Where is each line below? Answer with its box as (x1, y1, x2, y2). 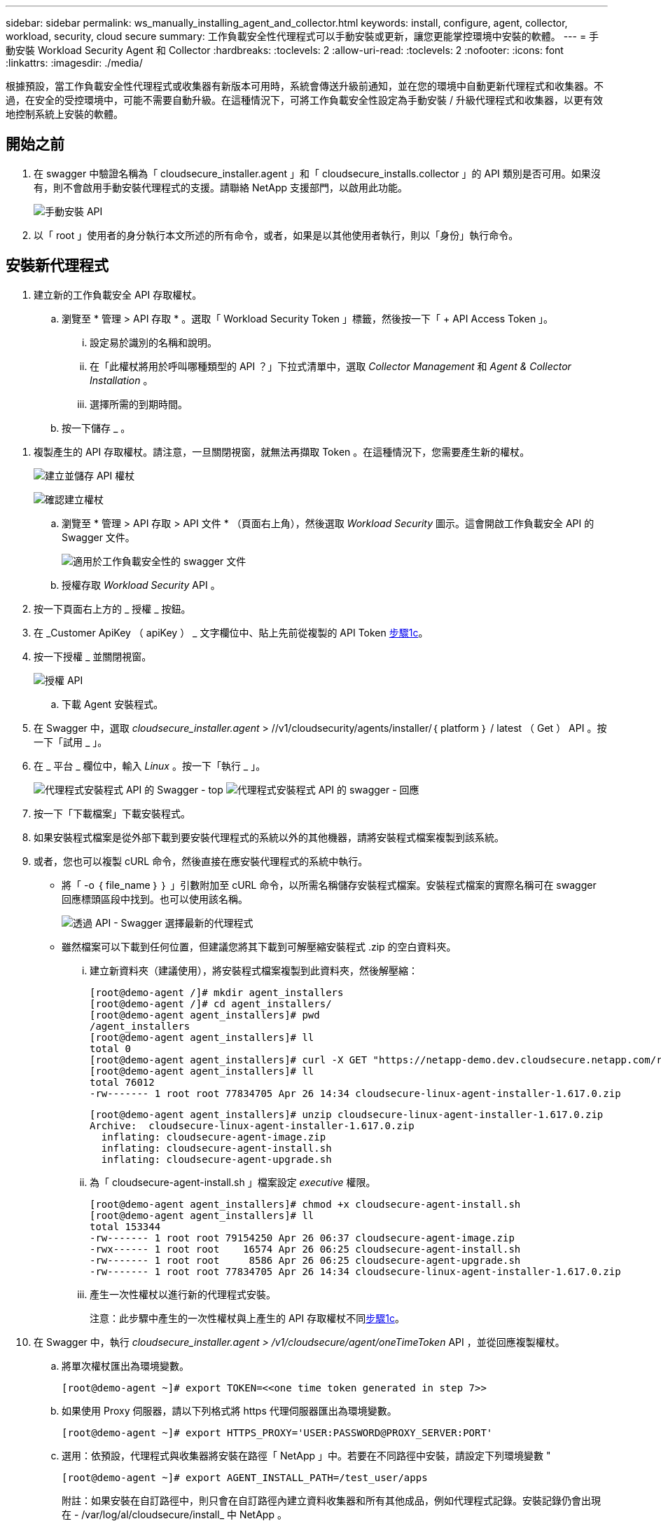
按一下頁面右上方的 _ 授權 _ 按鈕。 (34, 602, 191, 615)
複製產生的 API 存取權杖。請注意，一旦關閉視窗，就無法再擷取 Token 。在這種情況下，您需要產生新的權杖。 (34, 445, 530, 458)
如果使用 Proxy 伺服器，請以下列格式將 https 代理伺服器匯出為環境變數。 (62, 1404, 397, 1417)
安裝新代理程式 (6, 257, 109, 275)
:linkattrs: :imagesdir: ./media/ (6, 57, 143, 69)
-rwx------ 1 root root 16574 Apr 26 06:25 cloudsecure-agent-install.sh (90, 1243, 521, 1255)
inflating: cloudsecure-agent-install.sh (101, 1142, 332, 1154)
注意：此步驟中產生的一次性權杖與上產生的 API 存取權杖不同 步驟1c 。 (90, 1312, 405, 1324)
